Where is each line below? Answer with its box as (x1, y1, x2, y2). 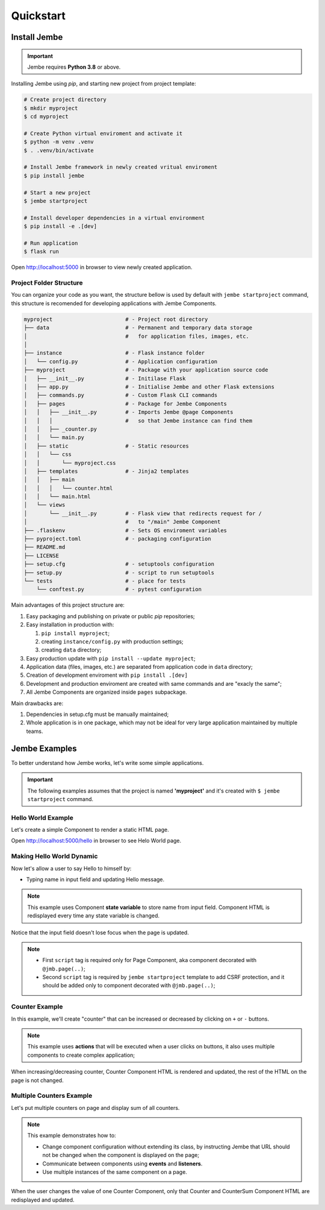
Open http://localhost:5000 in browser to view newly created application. (11, 264, 193, 271)
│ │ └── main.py (23, 434, 84, 441)
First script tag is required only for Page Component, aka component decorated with (42, 957, 257, 964)
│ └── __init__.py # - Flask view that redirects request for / (23, 510, 262, 517)
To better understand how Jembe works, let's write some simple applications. (11, 759, 204, 766)
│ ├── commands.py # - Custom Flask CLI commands (23, 392, 218, 399)
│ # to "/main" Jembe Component (23, 519, 221, 525)
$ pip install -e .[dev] (23, 223, 97, 230)
